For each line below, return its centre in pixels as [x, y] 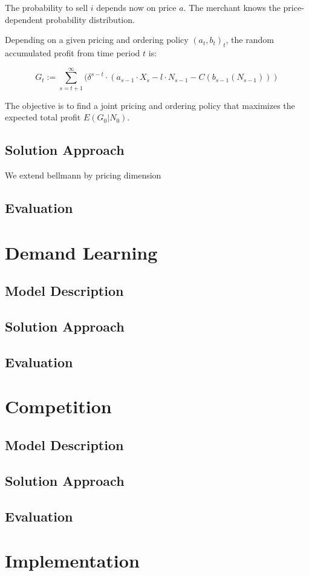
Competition [58, 406]
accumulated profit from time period [73, 52]
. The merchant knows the [232, 7]
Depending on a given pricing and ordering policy [97, 40]
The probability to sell [47, 7]
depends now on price [136, 7]
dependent [24, 19]
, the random [250, 40]
